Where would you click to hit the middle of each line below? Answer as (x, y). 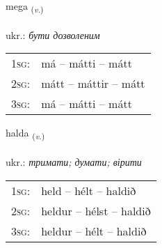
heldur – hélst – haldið (96, 210)
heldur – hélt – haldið (94, 231)
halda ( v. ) (25, 134)
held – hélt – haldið (89, 190)
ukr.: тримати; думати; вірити (74, 162)
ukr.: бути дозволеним (53, 34)
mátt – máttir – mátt (93, 84)
